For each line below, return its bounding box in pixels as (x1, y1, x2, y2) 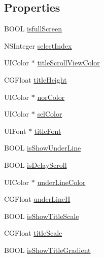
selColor (37, 108, 62, 119)
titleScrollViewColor (37, 57, 100, 68)
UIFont (4, 125, 26, 136)
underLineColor (37, 176, 86, 187)
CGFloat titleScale (4, 228, 62, 238)
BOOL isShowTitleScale (4, 210, 79, 221)
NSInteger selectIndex (4, 40, 72, 51)
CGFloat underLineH (4, 194, 71, 204)
